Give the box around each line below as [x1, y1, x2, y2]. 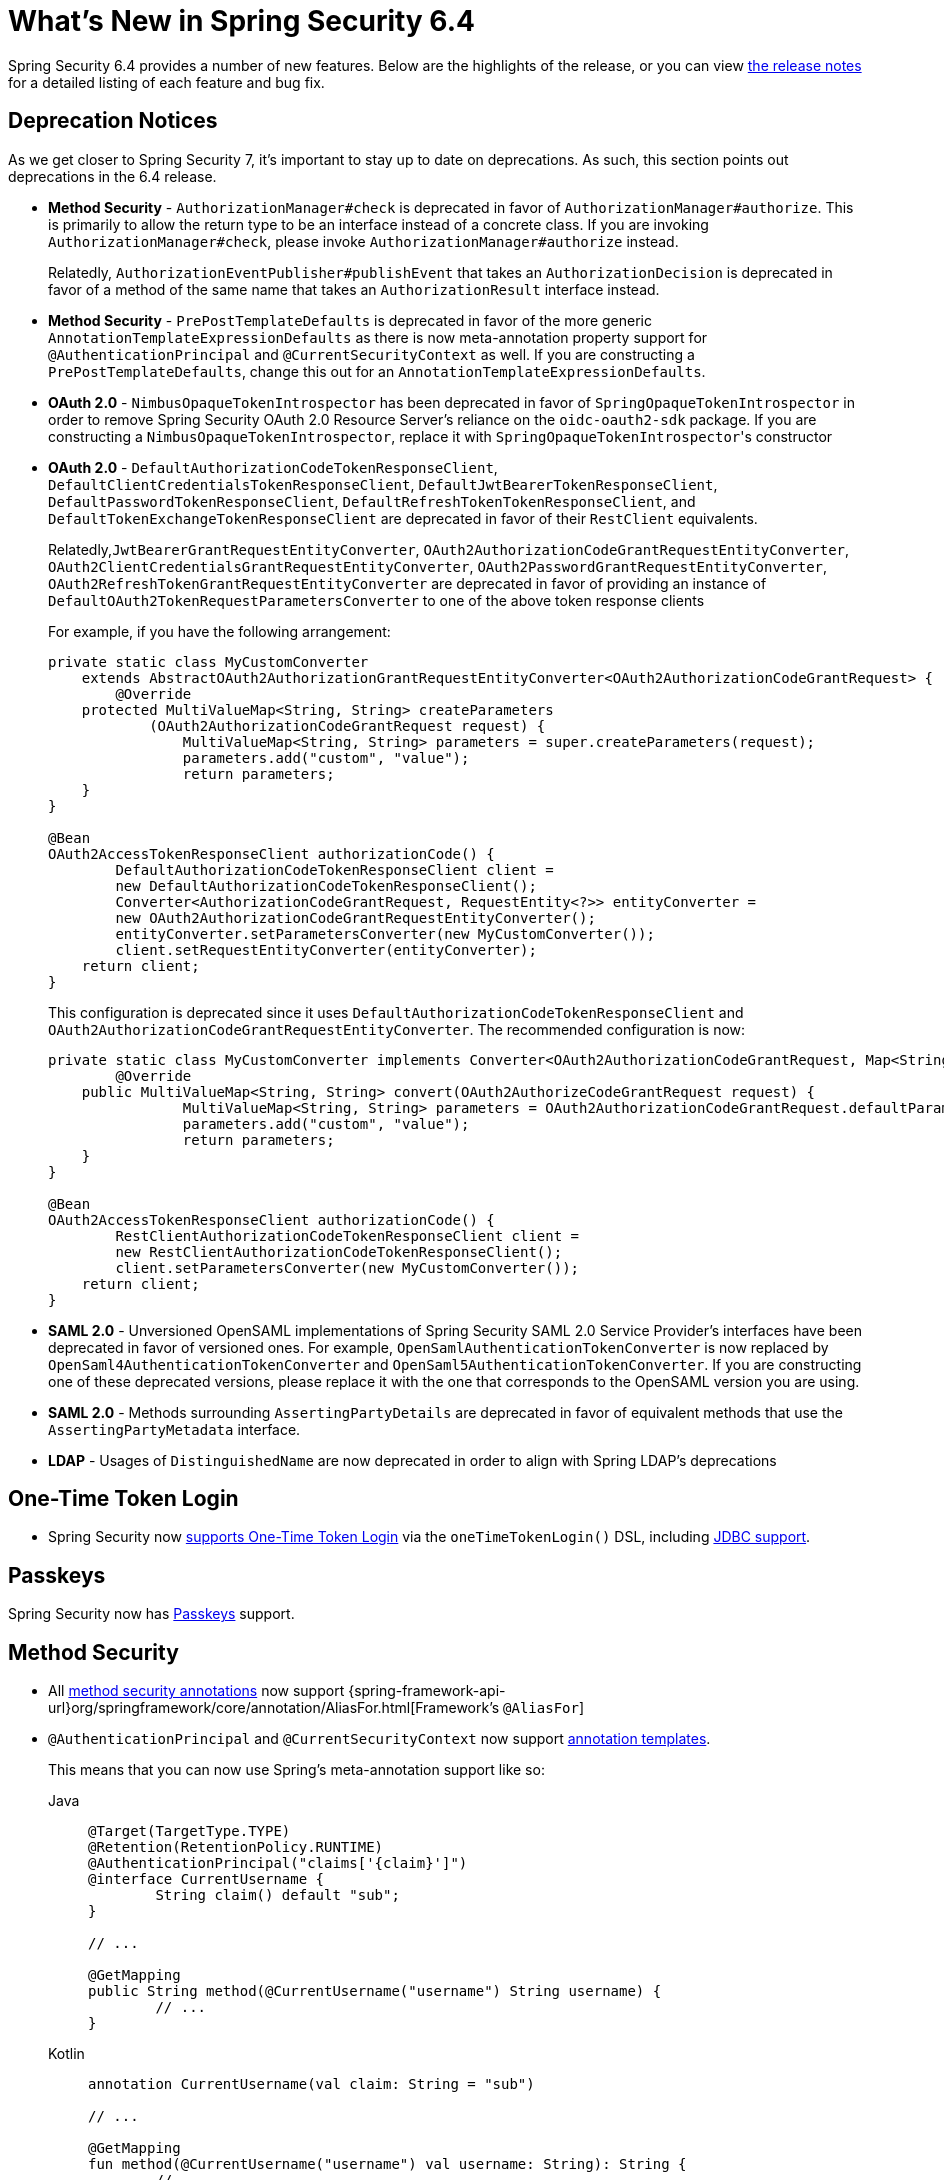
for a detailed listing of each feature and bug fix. [8, 73, 325, 91]
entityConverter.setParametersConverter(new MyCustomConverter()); [115, 925, 655, 942]
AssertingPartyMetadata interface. [48, 1420, 301, 1438]
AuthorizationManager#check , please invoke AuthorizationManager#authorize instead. [48, 232, 679, 250]
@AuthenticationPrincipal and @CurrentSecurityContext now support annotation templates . [48, 1730, 711, 1748]
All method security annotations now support [48, 1682, 345, 1700]
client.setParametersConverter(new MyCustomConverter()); [115, 1259, 580, 1276]
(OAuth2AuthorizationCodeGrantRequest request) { [149, 717, 546, 734]
